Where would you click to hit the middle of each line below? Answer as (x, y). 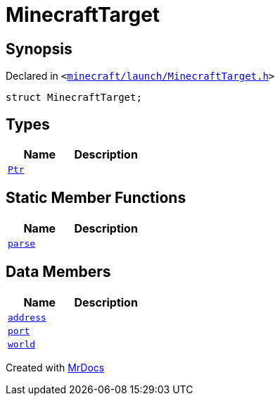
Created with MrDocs (55, 367)
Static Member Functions (96, 198)
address (27, 317)
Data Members (58, 272)
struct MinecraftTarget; (74, 98)
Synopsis (39, 49)
